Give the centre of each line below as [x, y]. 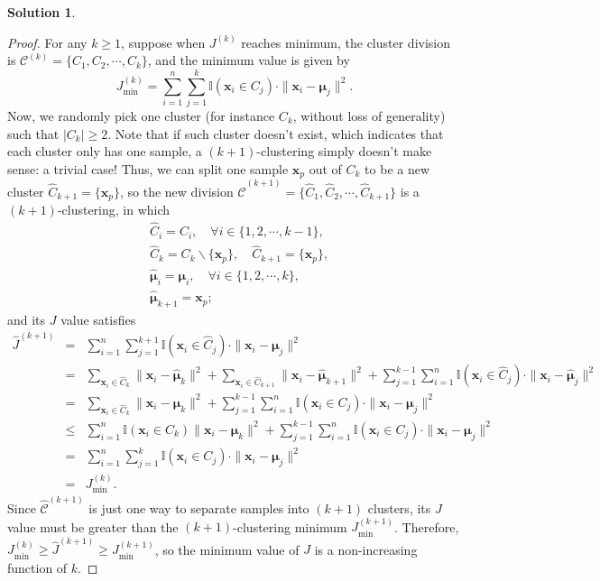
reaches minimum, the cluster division [346, 42]
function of [37, 567]
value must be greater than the [93, 526]
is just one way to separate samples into [199, 507]
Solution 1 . [42, 12]
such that [33, 133]
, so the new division [176, 191]
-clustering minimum [290, 526]
